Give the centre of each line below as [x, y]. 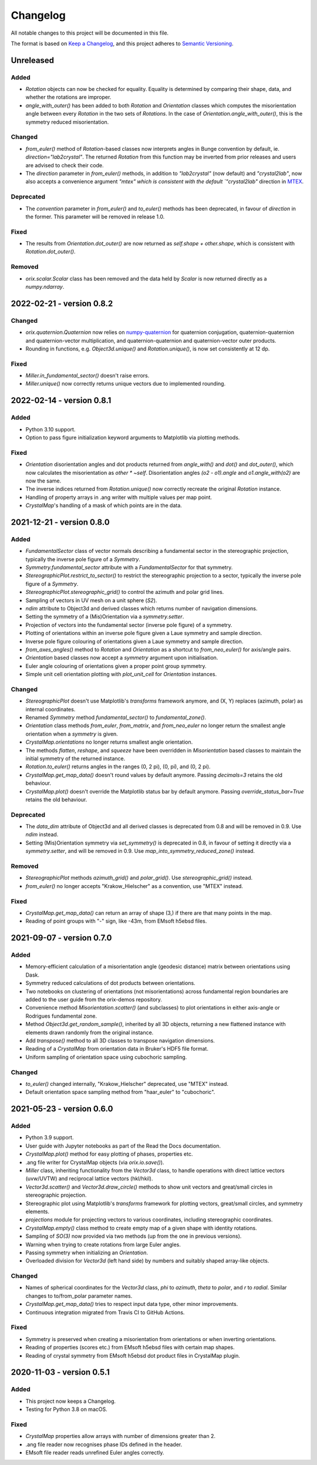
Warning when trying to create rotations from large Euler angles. [103, 1244]
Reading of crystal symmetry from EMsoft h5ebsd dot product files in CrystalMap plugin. [133, 1355]
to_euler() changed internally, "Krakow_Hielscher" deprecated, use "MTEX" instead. [127, 1083]
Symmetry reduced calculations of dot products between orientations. [111, 983]
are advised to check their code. [65, 165]
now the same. [43, 481]
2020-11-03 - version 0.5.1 [60, 1373]
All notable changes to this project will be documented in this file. [90, 33]
